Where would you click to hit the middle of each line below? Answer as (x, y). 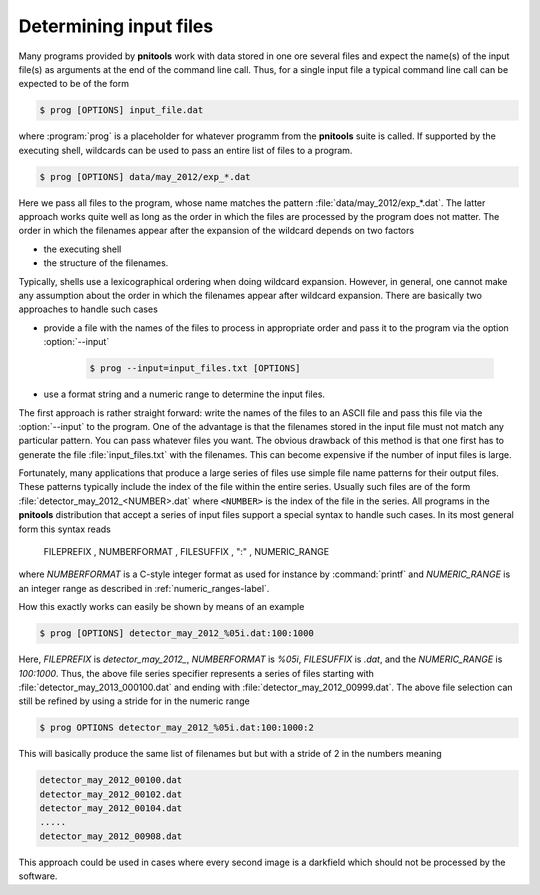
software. (38, 876)
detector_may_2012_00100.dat (111, 780)
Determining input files (116, 26)
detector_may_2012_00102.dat (111, 794)
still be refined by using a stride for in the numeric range (134, 701)
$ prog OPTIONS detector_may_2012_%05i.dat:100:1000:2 (176, 728)
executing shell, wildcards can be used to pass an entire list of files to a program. (185, 150)
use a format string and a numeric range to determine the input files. (184, 394)
